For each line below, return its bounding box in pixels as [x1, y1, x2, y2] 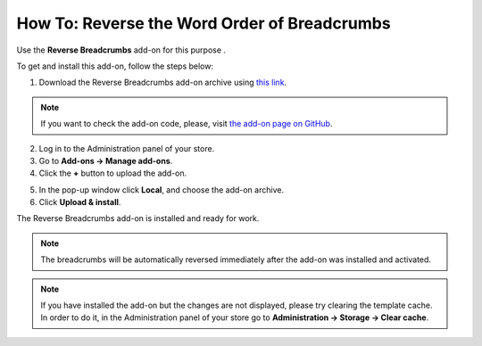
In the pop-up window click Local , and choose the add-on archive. [38, 184, 285, 195]
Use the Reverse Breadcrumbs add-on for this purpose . [16, 45, 227, 55]
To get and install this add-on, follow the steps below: [16, 61, 214, 71]
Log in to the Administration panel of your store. [38, 143, 215, 153]
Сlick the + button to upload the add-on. [38, 168, 187, 178]
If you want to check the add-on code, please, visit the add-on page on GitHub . [40, 119, 333, 129]
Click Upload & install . [38, 197, 121, 208]
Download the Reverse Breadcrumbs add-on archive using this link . [38, 77, 287, 88]
